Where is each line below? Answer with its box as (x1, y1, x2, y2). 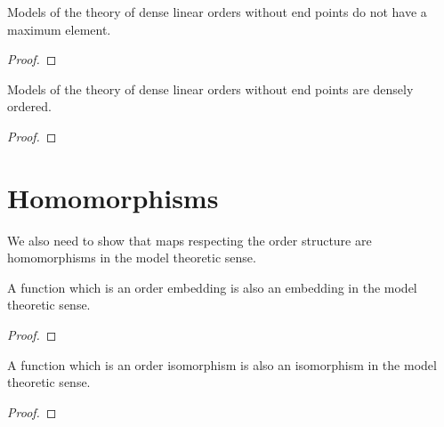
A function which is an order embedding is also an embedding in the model (7, 278, 417, 296)
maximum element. (7, 20, 111, 38)
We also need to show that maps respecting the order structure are (7, 230, 372, 249)
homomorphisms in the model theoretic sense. (7, 248, 256, 267)
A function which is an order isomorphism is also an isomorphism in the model (7, 355, 437, 374)
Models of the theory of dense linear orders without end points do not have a (7, 3, 427, 20)
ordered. (7, 97, 52, 116)
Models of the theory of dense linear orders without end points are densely (7, 79, 414, 98)
